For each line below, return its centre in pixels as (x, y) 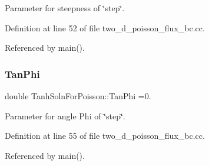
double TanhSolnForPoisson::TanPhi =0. (78, 96)
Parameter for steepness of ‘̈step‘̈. (65, 8)
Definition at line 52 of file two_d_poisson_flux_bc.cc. (105, 27)
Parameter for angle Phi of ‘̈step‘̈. (65, 115)
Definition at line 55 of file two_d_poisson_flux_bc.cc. (105, 136)
